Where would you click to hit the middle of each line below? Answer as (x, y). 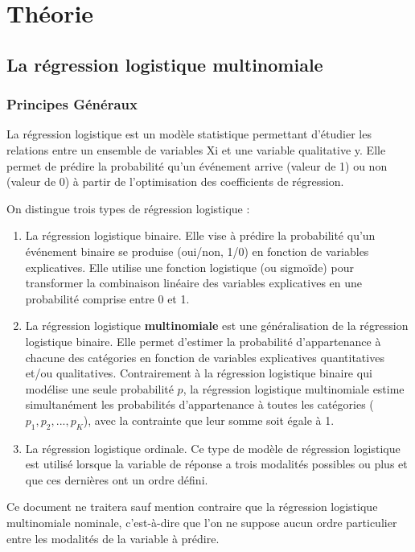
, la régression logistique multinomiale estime (294, 388)
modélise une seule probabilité (99, 388)
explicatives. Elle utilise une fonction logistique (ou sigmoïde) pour (189, 267)
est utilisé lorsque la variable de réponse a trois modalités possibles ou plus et (216, 464)
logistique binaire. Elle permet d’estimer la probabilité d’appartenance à (203, 341)
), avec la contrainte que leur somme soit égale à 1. (209, 420)
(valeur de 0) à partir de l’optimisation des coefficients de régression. (175, 181)
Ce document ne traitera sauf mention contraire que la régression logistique (192, 507)
